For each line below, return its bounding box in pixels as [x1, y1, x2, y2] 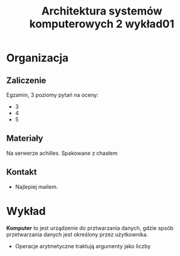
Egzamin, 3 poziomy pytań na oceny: [6, 91, 99, 98]
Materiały [6, 133, 44, 143]
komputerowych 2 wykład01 [29, 17, 175, 31]
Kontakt [6, 167, 38, 177]
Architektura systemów [41, 4, 162, 18]
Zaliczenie [6, 75, 47, 85]
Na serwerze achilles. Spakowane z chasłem [6, 149, 118, 157]
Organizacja [6, 51, 68, 65]
